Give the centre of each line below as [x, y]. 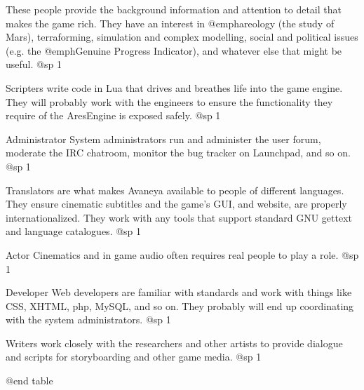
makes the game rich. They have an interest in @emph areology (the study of [170, 23]
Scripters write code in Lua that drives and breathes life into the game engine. [174, 87]
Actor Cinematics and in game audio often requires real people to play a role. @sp [182, 254]
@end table [29, 381]
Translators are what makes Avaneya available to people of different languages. [175, 190]
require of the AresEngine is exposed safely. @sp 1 [113, 115]
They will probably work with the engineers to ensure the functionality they [169, 101]
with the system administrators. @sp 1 [88, 320]
